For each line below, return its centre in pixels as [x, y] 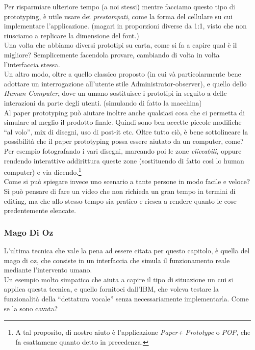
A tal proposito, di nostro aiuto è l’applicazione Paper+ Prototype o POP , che [133, 332]
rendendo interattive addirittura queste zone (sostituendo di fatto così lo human [124, 160]
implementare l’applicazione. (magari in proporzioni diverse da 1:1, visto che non [126, 26]
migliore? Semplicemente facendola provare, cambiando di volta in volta [112, 54]
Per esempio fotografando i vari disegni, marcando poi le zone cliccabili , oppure [123, 150]
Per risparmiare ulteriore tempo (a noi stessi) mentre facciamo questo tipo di [120, 6]
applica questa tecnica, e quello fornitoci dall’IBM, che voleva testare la [111, 289]
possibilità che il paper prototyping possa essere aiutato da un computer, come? [124, 141]
